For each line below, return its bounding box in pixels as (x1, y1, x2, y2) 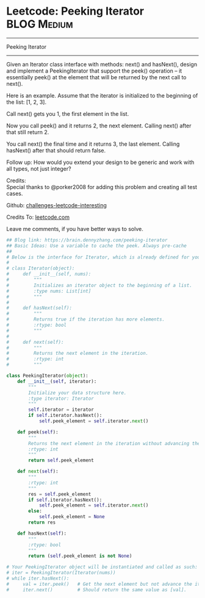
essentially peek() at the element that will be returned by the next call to (6, 73, 187, 80)
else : (28, 508, 43, 514)
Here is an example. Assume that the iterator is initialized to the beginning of (6, 91, 198, 99)
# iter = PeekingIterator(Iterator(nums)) (6, 570, 116, 576)
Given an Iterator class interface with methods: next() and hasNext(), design (6, 60, 197, 68)
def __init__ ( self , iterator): (17, 378, 97, 385)
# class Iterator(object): (6, 265, 75, 272)
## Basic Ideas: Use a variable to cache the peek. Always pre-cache (6, 243, 187, 249)
